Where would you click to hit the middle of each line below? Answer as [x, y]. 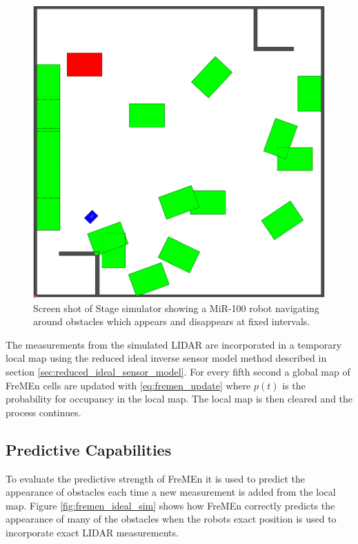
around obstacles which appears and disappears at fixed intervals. [172, 321]
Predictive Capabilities [89, 449]
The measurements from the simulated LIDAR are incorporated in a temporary [174, 344]
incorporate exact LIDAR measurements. [92, 532]
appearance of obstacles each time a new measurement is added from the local [171, 492]
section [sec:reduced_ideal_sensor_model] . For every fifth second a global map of [178, 371]
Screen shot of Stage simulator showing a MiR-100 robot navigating [176, 308]
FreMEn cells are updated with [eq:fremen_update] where [128, 385]
